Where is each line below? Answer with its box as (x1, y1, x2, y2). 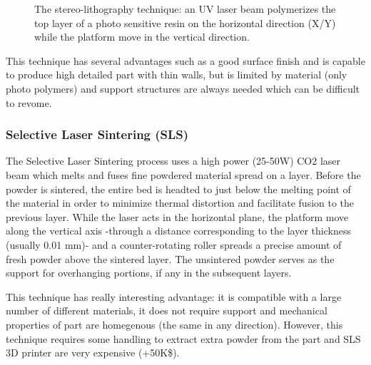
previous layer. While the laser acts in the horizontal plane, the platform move (6, 209, 349, 224)
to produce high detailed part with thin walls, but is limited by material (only (6, 67, 347, 82)
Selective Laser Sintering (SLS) (6, 125, 189, 143)
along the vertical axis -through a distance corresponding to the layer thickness (6, 223, 351, 238)
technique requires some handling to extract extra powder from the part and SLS (6, 331, 361, 346)
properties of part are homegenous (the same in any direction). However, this (6, 317, 343, 331)
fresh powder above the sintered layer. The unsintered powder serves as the (6, 251, 335, 266)
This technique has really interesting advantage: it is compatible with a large (6, 289, 342, 304)
